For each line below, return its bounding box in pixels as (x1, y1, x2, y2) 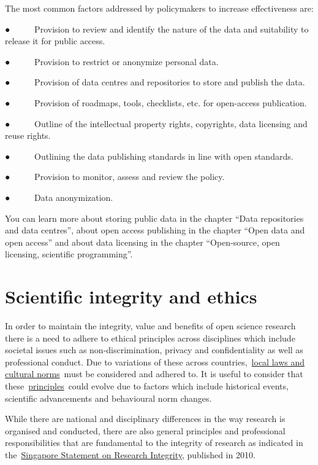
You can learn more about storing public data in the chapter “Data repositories (5, 211, 304, 224)
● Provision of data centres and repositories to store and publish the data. (5, 76, 305, 88)
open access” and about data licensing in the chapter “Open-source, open (5, 235, 280, 248)
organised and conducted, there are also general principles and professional (5, 424, 286, 437)
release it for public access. (5, 34, 105, 47)
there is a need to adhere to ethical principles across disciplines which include (5, 331, 295, 344)
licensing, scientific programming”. (5, 248, 133, 260)
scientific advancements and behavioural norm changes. (5, 391, 212, 404)
